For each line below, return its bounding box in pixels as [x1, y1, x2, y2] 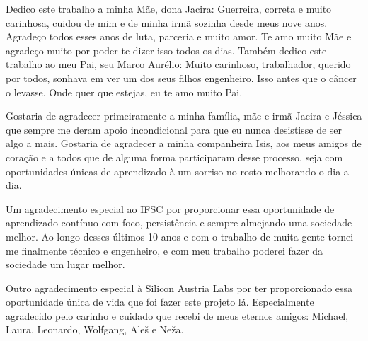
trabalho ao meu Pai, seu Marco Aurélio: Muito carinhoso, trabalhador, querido [6, 57, 351, 71]
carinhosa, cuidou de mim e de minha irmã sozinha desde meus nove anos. [6, 15, 328, 30]
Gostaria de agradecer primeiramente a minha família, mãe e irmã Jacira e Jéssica [6, 108, 362, 123]
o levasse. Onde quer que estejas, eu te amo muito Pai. [6, 84, 243, 99]
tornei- [328, 229, 357, 243]
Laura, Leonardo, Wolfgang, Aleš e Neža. [6, 322, 184, 337]
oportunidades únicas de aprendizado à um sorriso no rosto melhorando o [6, 163, 324, 178]
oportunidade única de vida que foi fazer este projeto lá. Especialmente [6, 294, 314, 309]
